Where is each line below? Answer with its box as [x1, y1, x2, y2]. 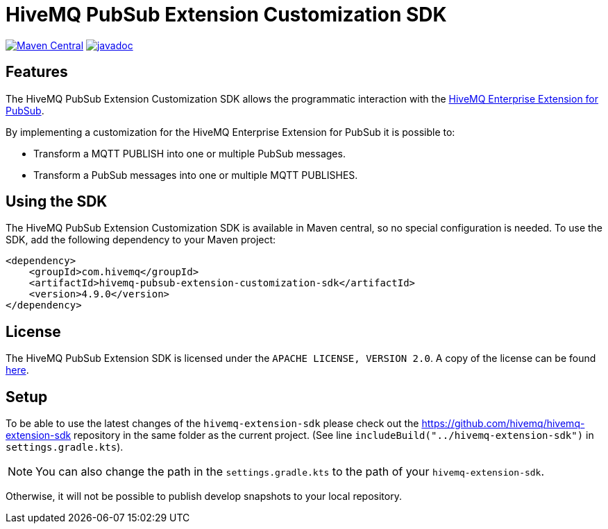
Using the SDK [6, 193, 108, 211]
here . [6, 364, 29, 376]
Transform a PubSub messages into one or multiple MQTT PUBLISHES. [33, 168, 358, 181]
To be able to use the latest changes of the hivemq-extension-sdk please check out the [6, 417, 419, 430]
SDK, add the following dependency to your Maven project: [6, 234, 276, 246]
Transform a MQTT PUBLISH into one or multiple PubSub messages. [33, 147, 346, 159]
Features [6, 63, 68, 81]
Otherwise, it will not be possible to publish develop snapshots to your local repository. [6, 490, 402, 503]
